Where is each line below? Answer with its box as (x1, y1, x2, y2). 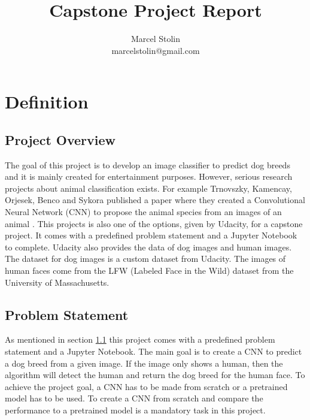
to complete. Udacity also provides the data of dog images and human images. (5, 240, 292, 253)
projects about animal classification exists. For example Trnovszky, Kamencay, (5, 182, 292, 194)
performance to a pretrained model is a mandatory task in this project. (5, 404, 266, 416)
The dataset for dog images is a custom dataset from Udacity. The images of (5, 252, 286, 265)
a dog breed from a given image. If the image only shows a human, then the (5, 356, 283, 369)
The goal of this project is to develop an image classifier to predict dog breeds (5, 158, 290, 171)
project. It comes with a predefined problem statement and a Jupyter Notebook (5, 229, 297, 241)
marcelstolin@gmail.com (111, 44, 200, 56)
